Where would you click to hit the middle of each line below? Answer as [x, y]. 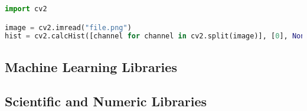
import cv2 [26, 9]
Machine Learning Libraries [91, 66]
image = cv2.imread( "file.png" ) [68, 27]
